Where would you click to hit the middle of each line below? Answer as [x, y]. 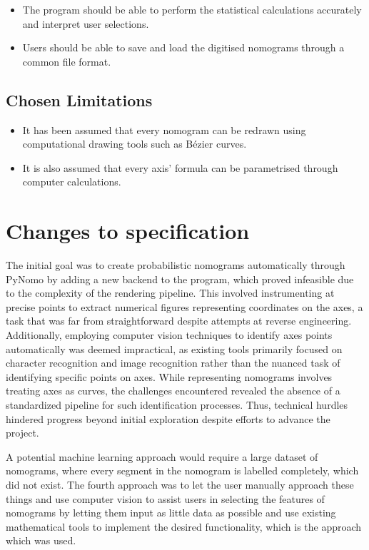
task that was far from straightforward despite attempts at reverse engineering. [179, 321]
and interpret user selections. [86, 23]
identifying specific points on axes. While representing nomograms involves [169, 376]
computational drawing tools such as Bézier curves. [135, 144]
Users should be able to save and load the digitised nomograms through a [183, 47]
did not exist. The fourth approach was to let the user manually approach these [180, 484]
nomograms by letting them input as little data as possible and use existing [171, 513]
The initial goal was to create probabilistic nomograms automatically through [176, 265]
